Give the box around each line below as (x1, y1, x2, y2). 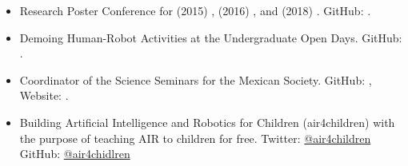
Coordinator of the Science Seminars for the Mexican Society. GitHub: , (19, 71, 372, 88)
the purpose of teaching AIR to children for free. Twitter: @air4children (19, 129, 371, 146)
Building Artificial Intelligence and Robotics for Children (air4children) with (19, 113, 395, 130)
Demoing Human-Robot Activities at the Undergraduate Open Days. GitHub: (19, 29, 402, 45)
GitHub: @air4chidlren (19, 145, 130, 162)
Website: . (19, 87, 69, 104)
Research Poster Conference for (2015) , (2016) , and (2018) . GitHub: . (19, 2, 371, 18)
